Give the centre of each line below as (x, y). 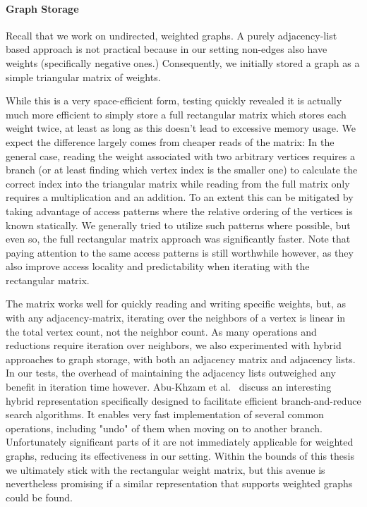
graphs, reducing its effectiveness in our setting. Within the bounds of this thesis (180, 456)
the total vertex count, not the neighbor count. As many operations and (161, 331)
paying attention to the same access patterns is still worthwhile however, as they (180, 252)
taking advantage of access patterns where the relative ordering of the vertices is (179, 210)
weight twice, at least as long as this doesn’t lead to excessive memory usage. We (181, 128)
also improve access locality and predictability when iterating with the (158, 266)
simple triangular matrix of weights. (83, 77)
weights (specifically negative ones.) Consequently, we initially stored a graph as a (183, 62)
